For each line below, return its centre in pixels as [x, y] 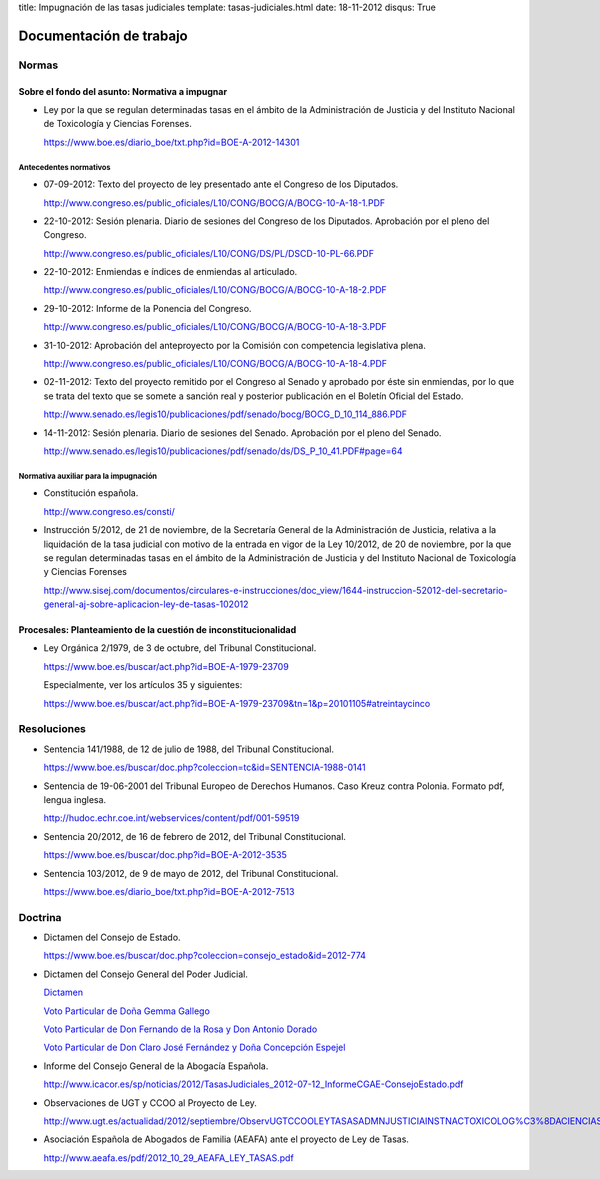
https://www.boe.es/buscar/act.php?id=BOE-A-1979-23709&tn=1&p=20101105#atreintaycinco [237, 703]
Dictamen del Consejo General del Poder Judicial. [146, 974]
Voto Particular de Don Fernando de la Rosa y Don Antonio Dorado [180, 1029]
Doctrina [40, 917]
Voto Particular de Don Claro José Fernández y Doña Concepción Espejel [194, 1047]
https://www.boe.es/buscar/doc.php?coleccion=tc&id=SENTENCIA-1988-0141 [204, 767]
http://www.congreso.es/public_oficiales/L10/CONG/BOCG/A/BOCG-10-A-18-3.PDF [215, 327]
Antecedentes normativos [64, 167]
